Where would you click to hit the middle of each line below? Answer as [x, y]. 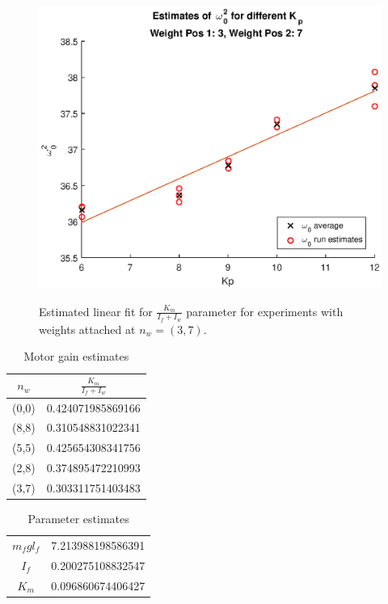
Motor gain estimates [76, 356]
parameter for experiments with [265, 311]
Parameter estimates [78, 519]
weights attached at [87, 329]
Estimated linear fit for [96, 311]
